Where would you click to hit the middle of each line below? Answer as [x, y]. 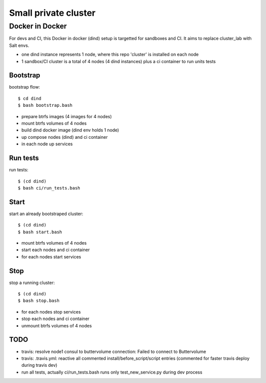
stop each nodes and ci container [55, 319]
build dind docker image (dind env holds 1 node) [70, 130]
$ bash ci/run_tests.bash [49, 188]
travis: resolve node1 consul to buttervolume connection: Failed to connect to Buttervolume [114, 351]
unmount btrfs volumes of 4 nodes [57, 325]
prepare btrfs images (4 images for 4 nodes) [66, 116]
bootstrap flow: [25, 87]
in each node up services [47, 144]
